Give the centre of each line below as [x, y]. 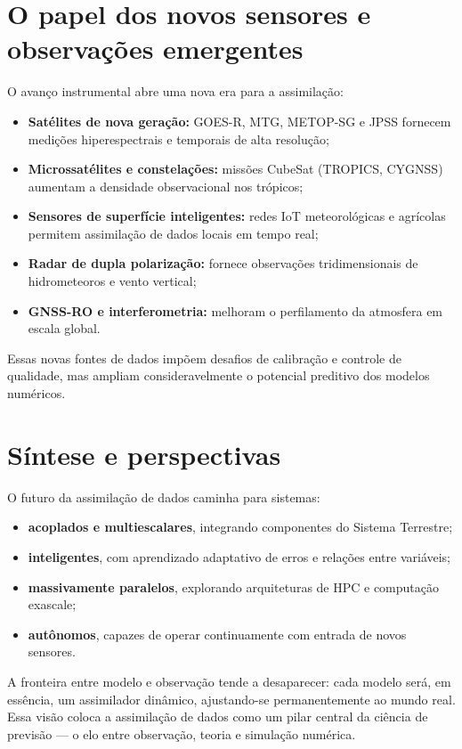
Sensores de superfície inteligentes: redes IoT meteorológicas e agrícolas [237, 216]
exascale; [52, 604]
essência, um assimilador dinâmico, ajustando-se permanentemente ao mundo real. [231, 699]
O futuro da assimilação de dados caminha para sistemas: [164, 497]
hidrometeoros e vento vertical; [112, 281]
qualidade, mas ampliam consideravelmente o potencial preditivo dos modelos [219, 375]
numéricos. [36, 393]
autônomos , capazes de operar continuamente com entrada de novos [217, 634]
